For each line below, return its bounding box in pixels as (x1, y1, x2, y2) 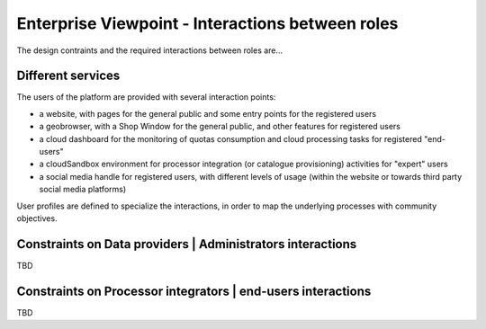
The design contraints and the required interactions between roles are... (16, 45, 283, 56)
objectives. (16, 212, 58, 224)
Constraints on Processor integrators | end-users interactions (16, 283, 372, 298)
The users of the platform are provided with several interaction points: (16, 92, 276, 102)
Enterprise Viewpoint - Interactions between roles (16, 13, 399, 33)
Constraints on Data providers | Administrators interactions (16, 236, 357, 252)
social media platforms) (39, 184, 127, 195)
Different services (16, 68, 121, 84)
